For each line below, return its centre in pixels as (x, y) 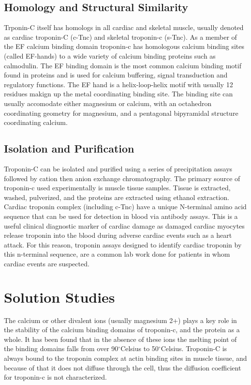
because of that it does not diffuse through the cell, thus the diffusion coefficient (123, 367)
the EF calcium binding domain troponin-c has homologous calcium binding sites (124, 46)
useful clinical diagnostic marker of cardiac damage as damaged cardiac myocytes (124, 225)
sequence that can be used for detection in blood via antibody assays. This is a (121, 216)
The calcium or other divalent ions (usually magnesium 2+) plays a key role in (120, 320)
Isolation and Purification (69, 148)
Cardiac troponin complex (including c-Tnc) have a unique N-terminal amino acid (125, 207)
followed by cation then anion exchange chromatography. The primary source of (122, 178)
